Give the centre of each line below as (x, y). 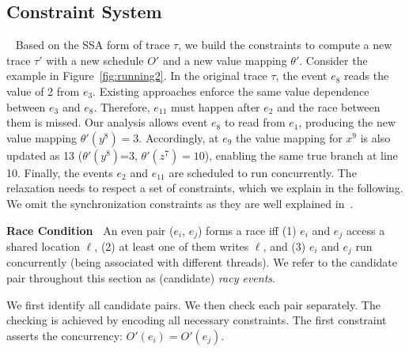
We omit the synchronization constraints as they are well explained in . (180, 203)
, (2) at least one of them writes (172, 246)
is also (375, 137)
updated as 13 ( (45, 155)
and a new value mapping (225, 60)
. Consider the (333, 60)
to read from (255, 122)
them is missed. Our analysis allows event (107, 122)
